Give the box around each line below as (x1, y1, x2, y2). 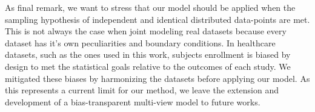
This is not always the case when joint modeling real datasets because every (5, 25, 287, 37)
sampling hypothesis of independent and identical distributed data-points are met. (5, 13, 310, 25)
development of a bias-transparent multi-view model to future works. (5, 95, 260, 108)
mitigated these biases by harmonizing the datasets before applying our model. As (5, 72, 310, 84)
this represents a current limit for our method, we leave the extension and (5, 84, 279, 96)
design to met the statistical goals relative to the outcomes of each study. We (5, 60, 291, 72)
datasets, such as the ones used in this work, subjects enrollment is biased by (5, 48, 291, 61)
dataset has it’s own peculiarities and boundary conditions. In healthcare (5, 36, 276, 49)
